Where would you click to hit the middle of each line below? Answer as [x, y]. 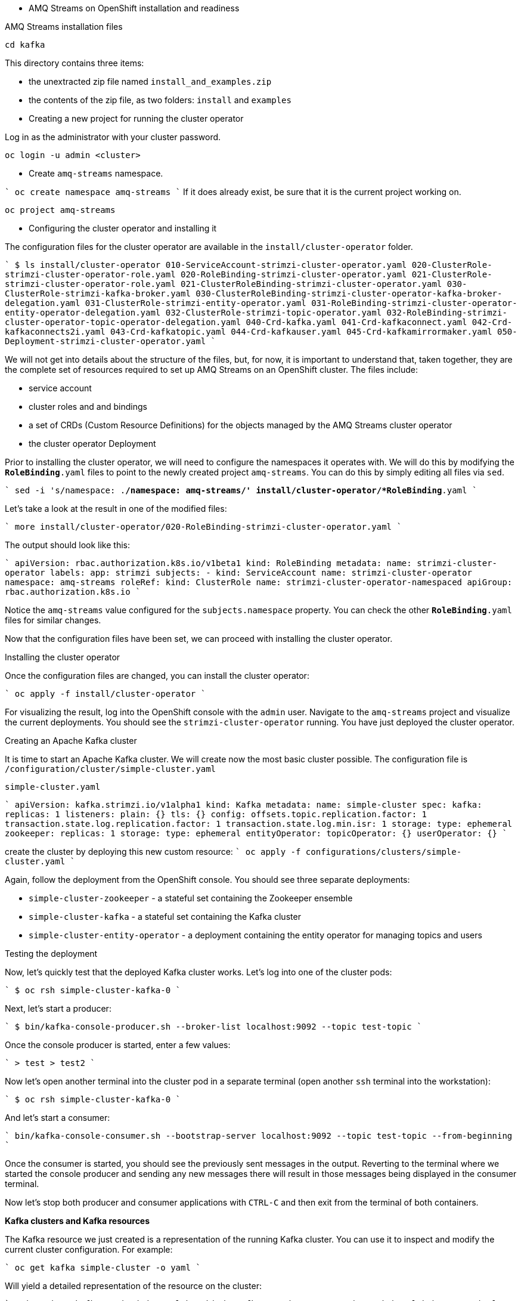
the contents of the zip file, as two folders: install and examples [160, 100]
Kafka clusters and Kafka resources [77, 1221]
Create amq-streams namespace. [96, 173]
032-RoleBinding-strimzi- [447, 313]
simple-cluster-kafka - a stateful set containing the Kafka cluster [165, 917]
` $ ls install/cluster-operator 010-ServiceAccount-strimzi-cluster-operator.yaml [206, 265]
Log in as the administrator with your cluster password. [113, 137]
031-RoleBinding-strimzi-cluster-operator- [414, 303]
